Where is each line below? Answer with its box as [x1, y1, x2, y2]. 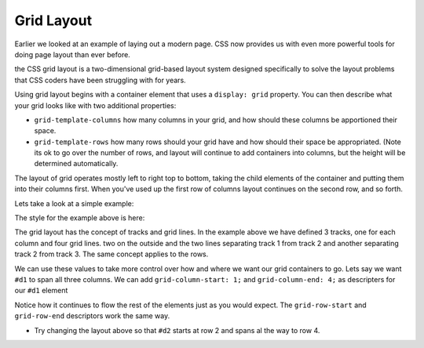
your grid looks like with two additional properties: [14, 100, 177, 110]
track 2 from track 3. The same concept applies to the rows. [14, 249, 209, 259]
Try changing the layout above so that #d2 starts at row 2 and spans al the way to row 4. [34, 325, 320, 335]
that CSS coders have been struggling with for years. [14, 75, 186, 85]
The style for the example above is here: [14, 213, 145, 223]
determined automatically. [34, 159, 119, 169]
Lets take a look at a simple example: [14, 198, 134, 208]
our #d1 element [14, 286, 68, 295]
